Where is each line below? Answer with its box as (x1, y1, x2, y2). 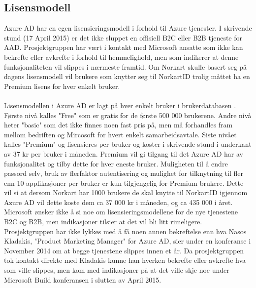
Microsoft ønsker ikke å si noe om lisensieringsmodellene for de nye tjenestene (4, 206, 238, 217)
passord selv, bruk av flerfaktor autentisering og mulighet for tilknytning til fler (4, 168, 243, 178)
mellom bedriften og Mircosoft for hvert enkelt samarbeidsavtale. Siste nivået (4, 129, 237, 139)
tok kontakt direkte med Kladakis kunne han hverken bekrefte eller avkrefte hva (4, 255, 246, 265)
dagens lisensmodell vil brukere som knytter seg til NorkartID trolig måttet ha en (4, 71, 250, 82)
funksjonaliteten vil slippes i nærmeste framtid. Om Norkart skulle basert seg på (4, 61, 247, 72)
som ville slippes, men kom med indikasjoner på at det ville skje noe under (4, 265, 229, 275)
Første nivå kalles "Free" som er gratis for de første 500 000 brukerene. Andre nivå (4, 110, 252, 120)
